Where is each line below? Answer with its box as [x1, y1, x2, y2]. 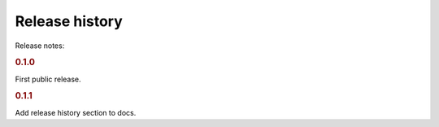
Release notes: [15, 41, 65, 50]
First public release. [15, 74, 81, 84]
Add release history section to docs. [15, 107, 137, 117]
